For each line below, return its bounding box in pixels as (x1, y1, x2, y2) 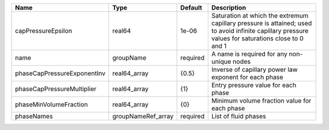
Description (211, 4, 246, 12)
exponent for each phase (211, 73, 283, 81)
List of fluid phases (211, 112, 266, 120)
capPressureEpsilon (15, 27, 73, 35)
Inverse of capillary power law (211, 66, 298, 74)
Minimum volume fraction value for (211, 97, 312, 104)
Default (180, 4, 202, 12)
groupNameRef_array (112, 112, 174, 120)
